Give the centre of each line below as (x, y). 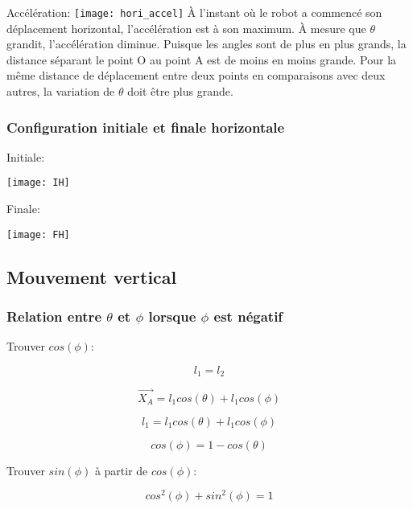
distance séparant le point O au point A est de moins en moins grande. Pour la (202, 59)
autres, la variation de (61, 91)
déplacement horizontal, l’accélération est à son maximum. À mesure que (186, 28)
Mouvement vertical (92, 276)
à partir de (121, 470)
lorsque (172, 316)
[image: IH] (38, 183)
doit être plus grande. (180, 91)
